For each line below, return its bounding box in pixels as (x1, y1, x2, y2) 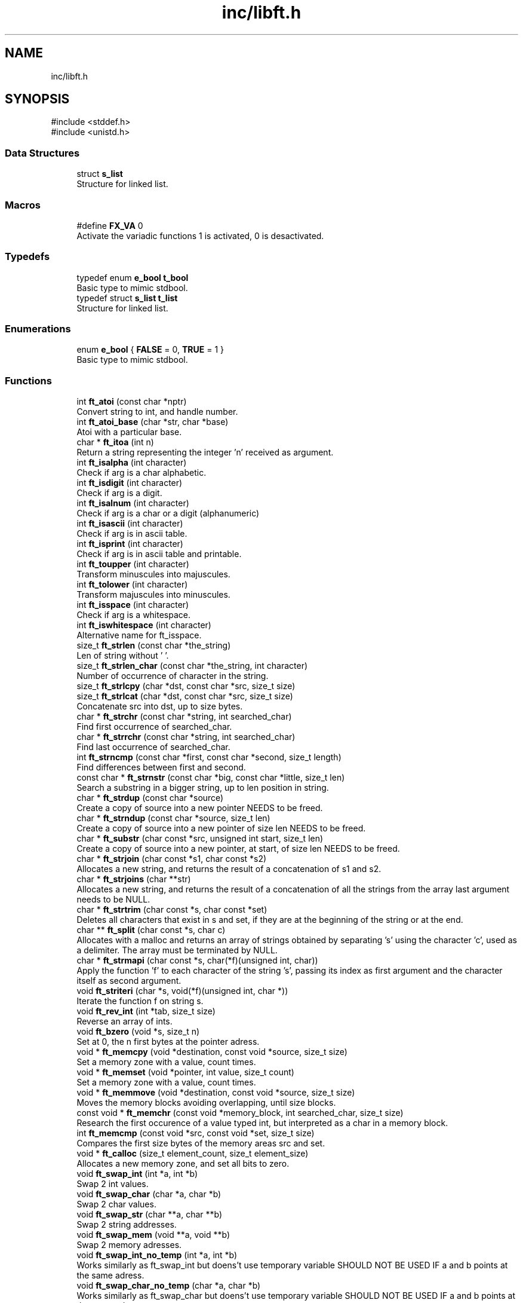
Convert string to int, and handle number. (76, 406, 238, 417)
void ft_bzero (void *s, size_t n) (76, 1026, 200, 1037)
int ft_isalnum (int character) (76, 498, 189, 509)
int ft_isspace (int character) (76, 599, 189, 610)
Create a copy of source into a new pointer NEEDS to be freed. (76, 803, 323, 813)
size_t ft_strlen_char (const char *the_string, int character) (76, 660, 308, 671)
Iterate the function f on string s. (76, 996, 204, 1007)
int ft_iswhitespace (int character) (76, 620, 211, 631)
